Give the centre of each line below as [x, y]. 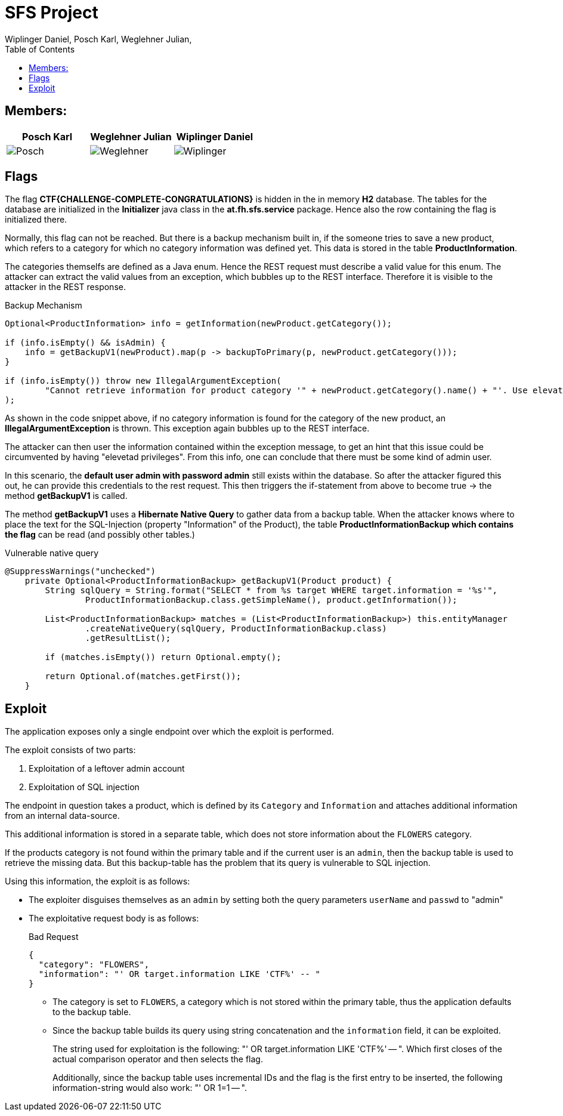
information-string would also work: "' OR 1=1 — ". [150, 1088]
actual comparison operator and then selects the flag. [158, 1059]
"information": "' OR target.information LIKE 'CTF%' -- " [179, 974]
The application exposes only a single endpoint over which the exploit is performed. [169, 732]
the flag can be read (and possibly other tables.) [100, 535]
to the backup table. [92, 1012]
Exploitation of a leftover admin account [107, 769]
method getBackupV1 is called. [66, 496]
